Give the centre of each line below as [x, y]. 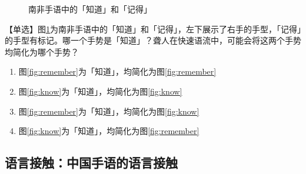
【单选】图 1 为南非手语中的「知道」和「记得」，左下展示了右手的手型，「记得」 [153, 29]
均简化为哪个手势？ [42, 51]
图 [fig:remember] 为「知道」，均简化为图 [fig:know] [109, 111]
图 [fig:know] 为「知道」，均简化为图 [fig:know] [100, 91]
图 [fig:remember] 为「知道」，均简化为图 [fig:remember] [117, 71]
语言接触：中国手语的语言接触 [91, 163]
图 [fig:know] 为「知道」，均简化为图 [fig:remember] [109, 131]
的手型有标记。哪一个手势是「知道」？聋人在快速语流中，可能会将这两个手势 [153, 40]
